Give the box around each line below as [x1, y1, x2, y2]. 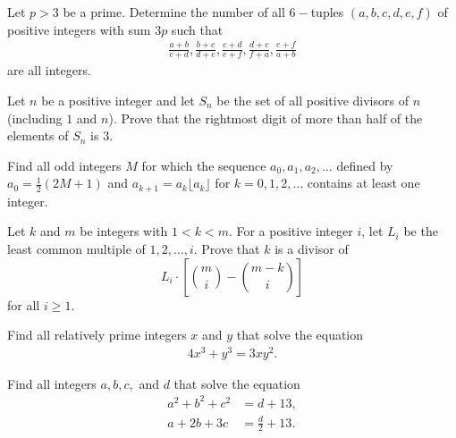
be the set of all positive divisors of [216, 90, 409, 109]
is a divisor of [274, 239, 349, 257]
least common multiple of [7, 239, 146, 257]
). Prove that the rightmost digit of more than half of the [108, 108, 423, 127]
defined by [336, 156, 393, 174]
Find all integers [7, 374, 97, 392]
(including [7, 108, 63, 127]
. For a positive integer [228, 222, 353, 240]
